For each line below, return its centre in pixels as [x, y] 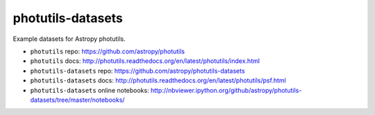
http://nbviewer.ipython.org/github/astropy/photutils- [226, 90]
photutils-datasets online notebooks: [90, 90]
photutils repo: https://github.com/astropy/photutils [108, 51]
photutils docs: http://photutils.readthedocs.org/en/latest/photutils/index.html [145, 61]
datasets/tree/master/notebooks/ [77, 100]
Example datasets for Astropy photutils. [69, 39]
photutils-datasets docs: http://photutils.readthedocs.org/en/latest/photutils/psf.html [158, 80]
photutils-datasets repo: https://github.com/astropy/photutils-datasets [138, 71]
